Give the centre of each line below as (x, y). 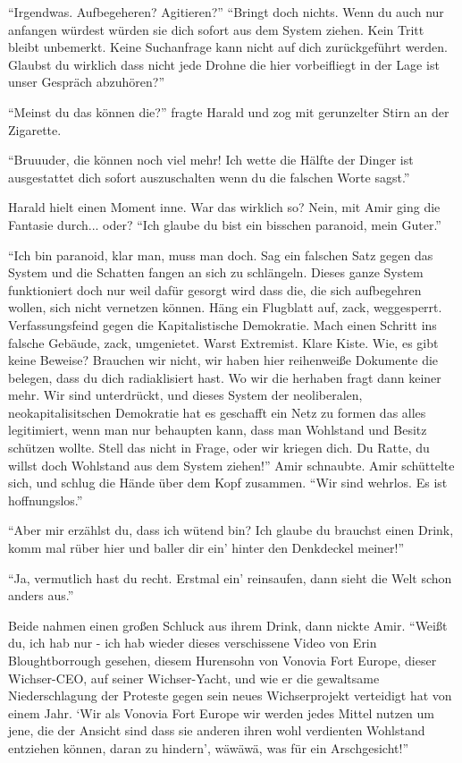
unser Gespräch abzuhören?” (86, 82)
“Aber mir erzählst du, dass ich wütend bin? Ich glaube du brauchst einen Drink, (231, 530)
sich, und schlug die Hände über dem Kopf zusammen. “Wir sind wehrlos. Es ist (228, 483)
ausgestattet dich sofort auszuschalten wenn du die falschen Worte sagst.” (209, 177)
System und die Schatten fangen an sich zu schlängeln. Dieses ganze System (216, 272)
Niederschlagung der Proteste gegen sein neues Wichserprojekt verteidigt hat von (230, 695)
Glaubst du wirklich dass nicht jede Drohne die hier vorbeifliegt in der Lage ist (224, 64)
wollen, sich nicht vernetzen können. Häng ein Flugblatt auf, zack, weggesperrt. (225, 307)
